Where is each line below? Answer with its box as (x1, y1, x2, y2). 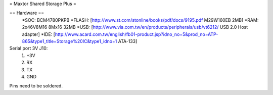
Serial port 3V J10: (9, 45, 48, 52)
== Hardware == (9, 10, 44, 16)
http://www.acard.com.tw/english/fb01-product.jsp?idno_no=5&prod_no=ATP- (55, 31, 218, 37)
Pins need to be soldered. (9, 83, 63, 89)
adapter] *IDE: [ (22, 31, 56, 37)
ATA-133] (118, 38, 138, 44)
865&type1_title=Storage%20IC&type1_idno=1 (22, 38, 117, 44)
